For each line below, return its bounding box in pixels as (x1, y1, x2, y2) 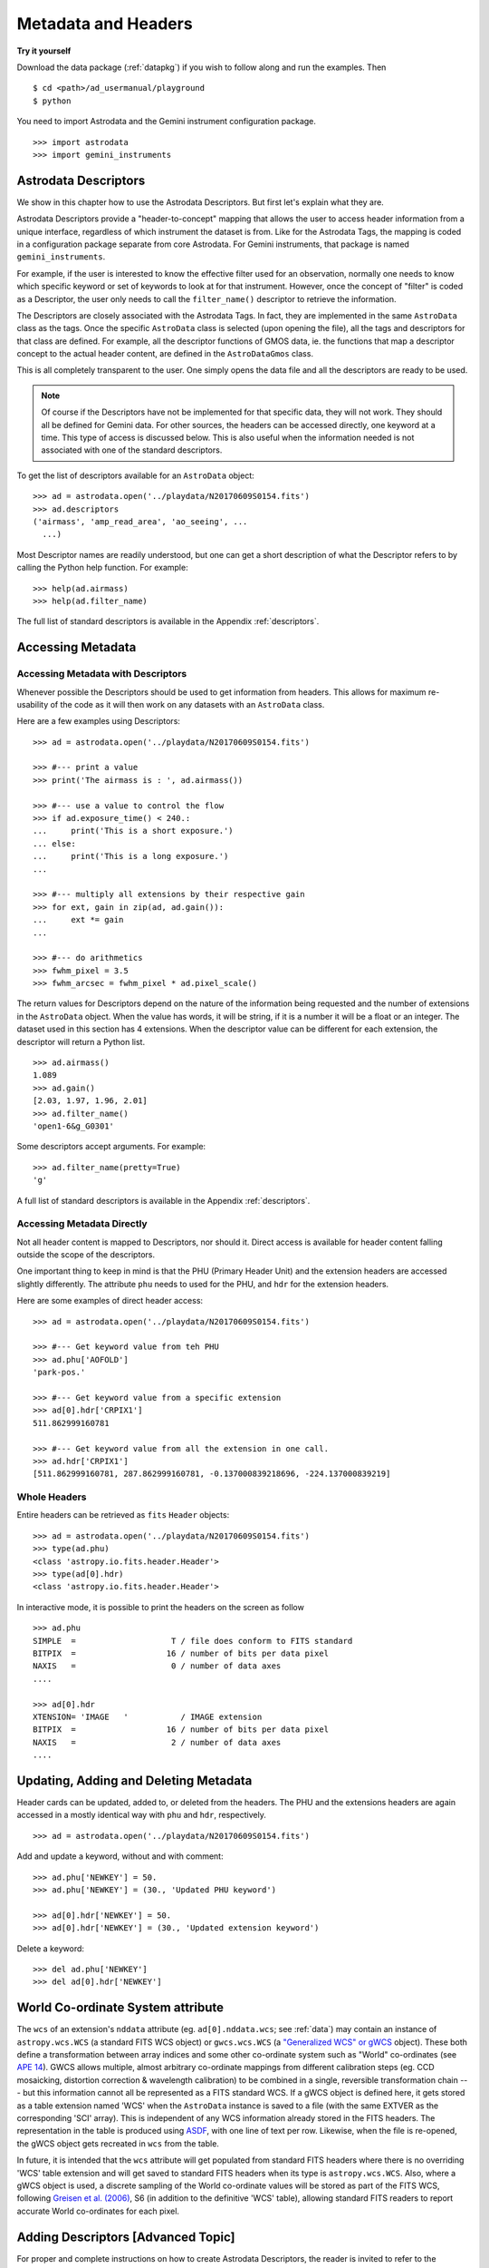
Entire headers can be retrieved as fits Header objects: (16, 1510, 230, 1520)
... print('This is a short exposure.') (33, 826, 235, 836)
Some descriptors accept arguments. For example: (16, 1141, 206, 1152)
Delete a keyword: (16, 1942, 85, 1954)
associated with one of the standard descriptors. (41, 445, 223, 455)
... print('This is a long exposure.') (33, 851, 229, 862)
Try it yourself (16, 45, 72, 56)
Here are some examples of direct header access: (16, 1295, 204, 1306)
